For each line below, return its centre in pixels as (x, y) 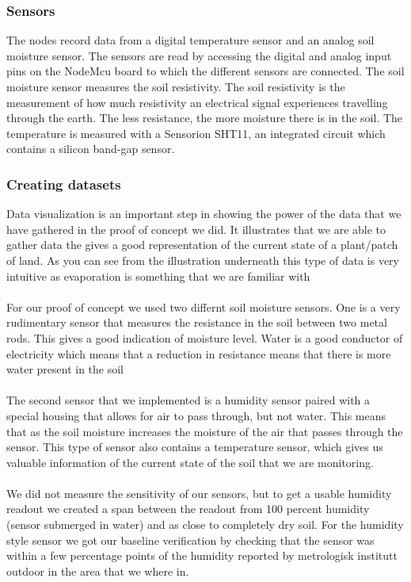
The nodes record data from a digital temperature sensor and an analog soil (190, 40)
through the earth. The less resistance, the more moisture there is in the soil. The (205, 118)
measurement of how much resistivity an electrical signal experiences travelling (197, 102)
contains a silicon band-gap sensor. (91, 149)
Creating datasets (64, 184)
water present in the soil (65, 369)
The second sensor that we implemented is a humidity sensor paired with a (188, 400)
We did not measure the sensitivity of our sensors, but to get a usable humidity (199, 493)
